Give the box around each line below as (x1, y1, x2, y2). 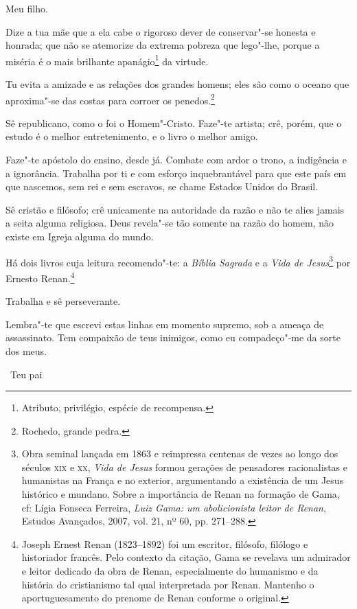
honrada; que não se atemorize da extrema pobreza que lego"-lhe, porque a (5, 38, 320, 52)
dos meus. (5, 343, 47, 358)
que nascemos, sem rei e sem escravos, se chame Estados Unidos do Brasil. (5, 179, 319, 194)
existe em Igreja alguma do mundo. (5, 229, 154, 244)
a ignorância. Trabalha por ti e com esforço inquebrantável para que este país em (5, 165, 347, 180)
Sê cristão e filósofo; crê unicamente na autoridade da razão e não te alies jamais (5, 202, 345, 216)
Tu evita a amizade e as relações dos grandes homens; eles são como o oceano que (5, 77, 349, 91)
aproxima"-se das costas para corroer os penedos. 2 (5, 91, 215, 107)
